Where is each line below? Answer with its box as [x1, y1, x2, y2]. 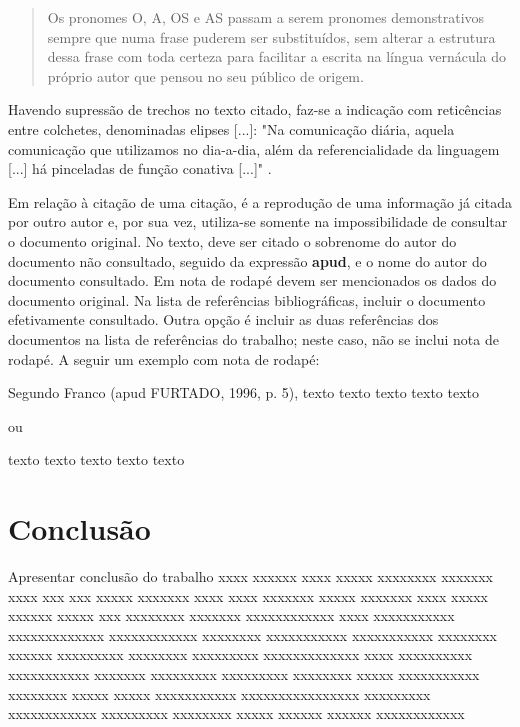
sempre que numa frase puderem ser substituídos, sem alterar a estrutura [47, 26, 496, 47]
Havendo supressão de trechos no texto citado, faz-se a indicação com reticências [8, 99, 502, 120]
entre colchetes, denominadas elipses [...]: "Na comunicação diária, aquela [8, 118, 455, 139]
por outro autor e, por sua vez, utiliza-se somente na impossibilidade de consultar [8, 211, 508, 232]
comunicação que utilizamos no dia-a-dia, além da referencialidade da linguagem [8, 138, 500, 159]
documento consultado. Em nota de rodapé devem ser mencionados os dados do [8, 270, 497, 291]
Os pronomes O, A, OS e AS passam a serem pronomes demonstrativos [47, 7, 485, 27]
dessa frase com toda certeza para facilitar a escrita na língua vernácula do [47, 46, 507, 67]
